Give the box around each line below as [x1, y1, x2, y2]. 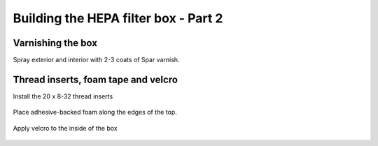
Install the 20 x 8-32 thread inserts [13, 92, 113, 101]
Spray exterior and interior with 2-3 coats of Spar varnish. [13, 56, 180, 64]
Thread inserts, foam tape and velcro [13, 73, 178, 85]
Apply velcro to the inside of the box [13, 124, 118, 132]
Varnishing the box [13, 37, 98, 49]
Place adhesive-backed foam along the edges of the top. [13, 108, 178, 117]
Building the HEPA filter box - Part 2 [13, 10, 223, 26]
